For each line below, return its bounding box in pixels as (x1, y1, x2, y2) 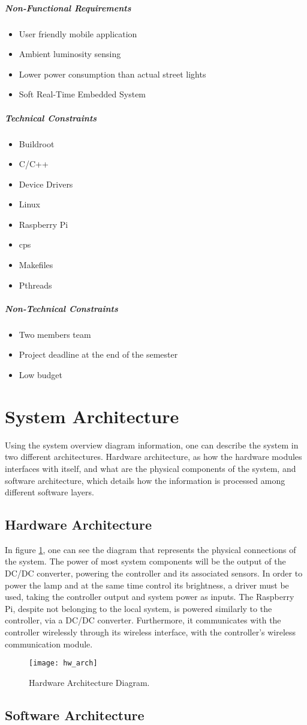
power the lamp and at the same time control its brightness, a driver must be (5, 578, 289, 591)
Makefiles (19, 258, 53, 271)
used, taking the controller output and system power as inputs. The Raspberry (5, 590, 294, 603)
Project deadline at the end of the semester (19, 348, 178, 361)
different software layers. (5, 486, 94, 498)
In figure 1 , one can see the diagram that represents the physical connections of (5, 543, 296, 555)
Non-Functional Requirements (5, 1, 131, 14)
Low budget (19, 369, 62, 381)
